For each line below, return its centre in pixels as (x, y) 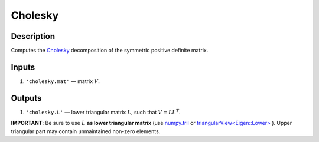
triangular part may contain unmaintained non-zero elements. (86, 131)
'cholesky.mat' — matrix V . (63, 81)
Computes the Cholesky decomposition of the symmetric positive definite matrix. (110, 51)
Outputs (26, 98)
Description (33, 36)
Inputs (23, 67)
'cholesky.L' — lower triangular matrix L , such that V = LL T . (103, 112)
